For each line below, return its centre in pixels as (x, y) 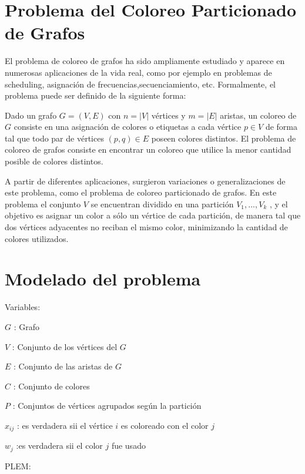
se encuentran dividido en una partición (162, 204)
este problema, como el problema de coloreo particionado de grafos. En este (141, 192)
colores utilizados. (37, 238)
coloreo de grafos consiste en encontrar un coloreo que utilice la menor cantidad (148, 149)
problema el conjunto (43, 204)
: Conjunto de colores (51, 386)
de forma (281, 127)
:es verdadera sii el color (59, 446)
